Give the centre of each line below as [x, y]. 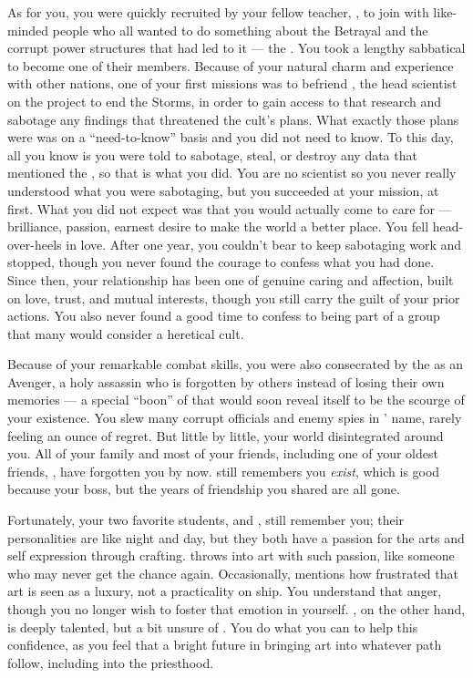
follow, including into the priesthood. [111, 662]
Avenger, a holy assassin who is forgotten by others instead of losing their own [226, 381]
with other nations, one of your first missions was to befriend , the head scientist [232, 83]
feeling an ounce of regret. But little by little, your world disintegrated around [226, 435]
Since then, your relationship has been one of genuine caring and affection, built [231, 279]
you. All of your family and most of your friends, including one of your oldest [223, 453]
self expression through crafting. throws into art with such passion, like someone [231, 555]
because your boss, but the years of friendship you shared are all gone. [204, 489]
